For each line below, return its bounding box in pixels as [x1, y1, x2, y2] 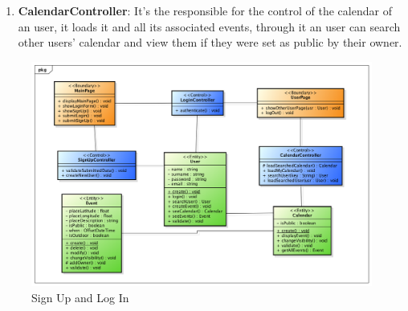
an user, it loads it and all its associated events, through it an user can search [18, 18, 401, 35]
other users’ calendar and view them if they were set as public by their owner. [18, 34, 402, 51]
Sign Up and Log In [31, 288, 129, 305]
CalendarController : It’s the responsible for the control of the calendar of [18, 2, 392, 18]
